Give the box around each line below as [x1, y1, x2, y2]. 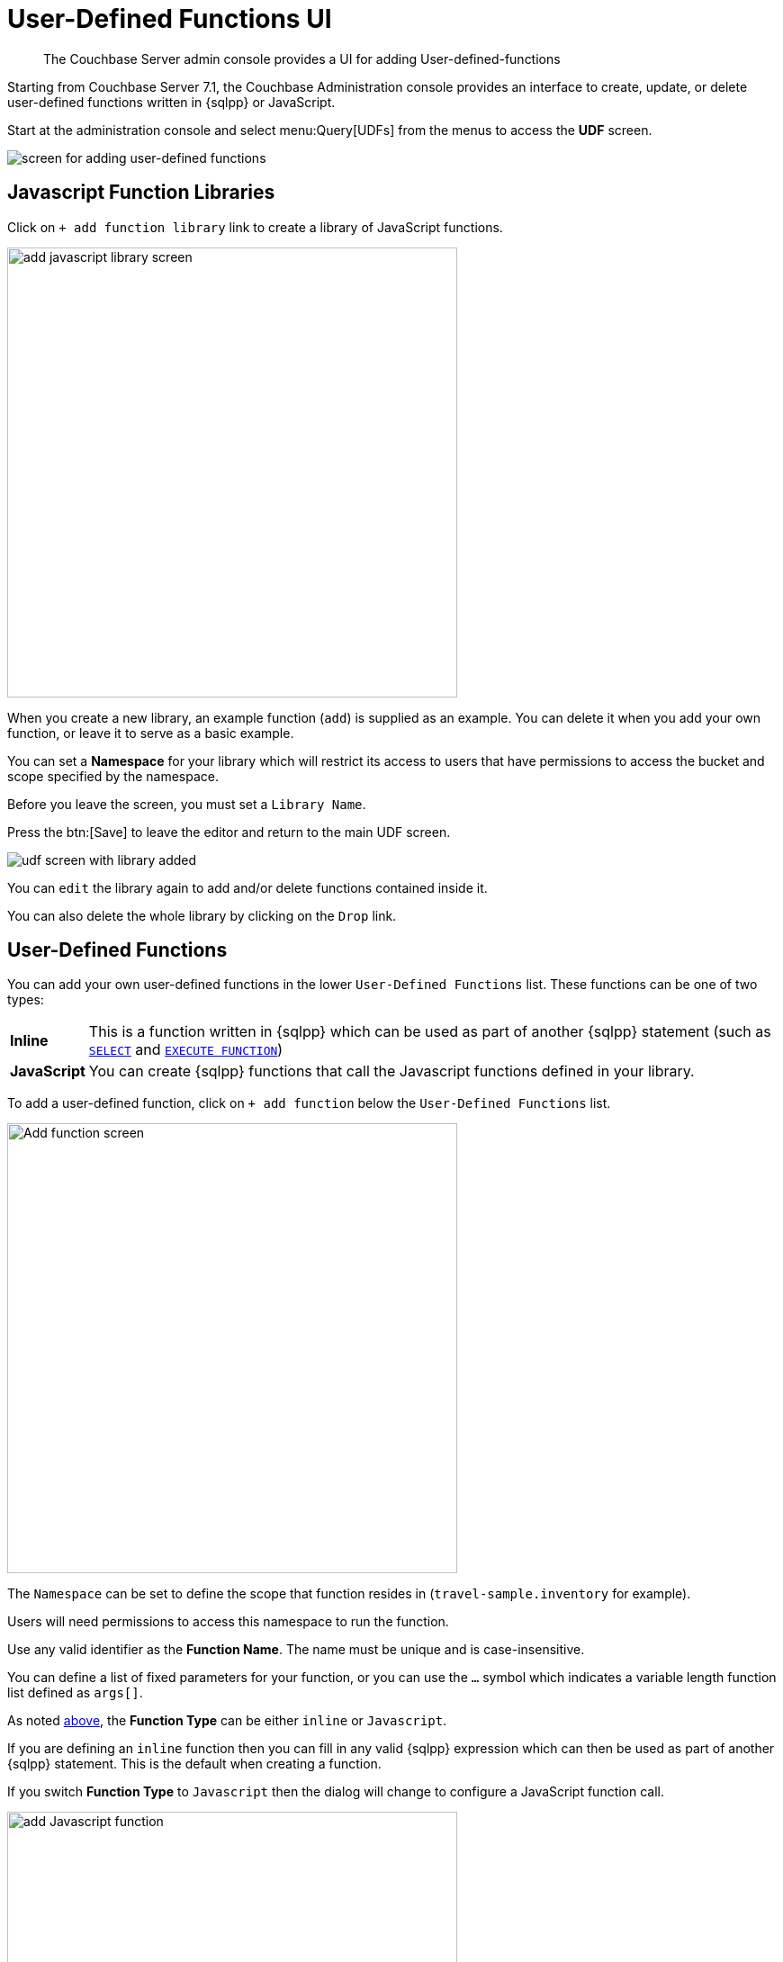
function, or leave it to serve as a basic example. [7, 724, 294, 741]
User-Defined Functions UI [7, 4, 332, 34]
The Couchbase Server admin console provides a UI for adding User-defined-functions [43, 50, 561, 67]
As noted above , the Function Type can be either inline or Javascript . [7, 1713, 447, 1729]
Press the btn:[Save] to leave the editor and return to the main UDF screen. [7, 823, 451, 840]
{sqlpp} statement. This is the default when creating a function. [7, 1756, 382, 1772]
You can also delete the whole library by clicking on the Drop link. [7, 907, 397, 923]
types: [7, 992, 44, 1008]
